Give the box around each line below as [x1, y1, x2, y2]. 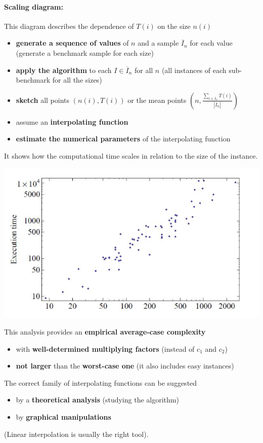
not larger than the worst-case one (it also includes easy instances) [16, 360, 234, 371]
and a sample [138, 38, 179, 48]
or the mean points [127, 94, 187, 105]
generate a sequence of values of [16, 38, 129, 48]
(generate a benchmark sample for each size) [16, 47, 154, 58]
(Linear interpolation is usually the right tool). [4, 428, 149, 439]
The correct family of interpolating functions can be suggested [4, 377, 197, 388]
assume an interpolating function [16, 116, 128, 127]
